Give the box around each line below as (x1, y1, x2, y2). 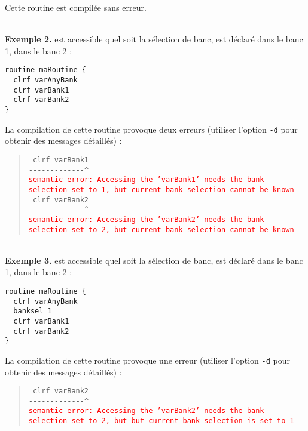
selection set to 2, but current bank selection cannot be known (28, 225, 294, 234)
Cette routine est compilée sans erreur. (5, 1, 147, 13)
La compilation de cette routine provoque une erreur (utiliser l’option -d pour (5, 353, 290, 366)
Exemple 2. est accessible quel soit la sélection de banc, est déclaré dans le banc (5, 33, 303, 45)
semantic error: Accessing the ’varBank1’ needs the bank (28, 176, 264, 184)
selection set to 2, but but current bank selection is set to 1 (28, 417, 294, 426)
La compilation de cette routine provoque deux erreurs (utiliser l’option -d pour (5, 122, 298, 135)
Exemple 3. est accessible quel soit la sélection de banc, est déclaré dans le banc (5, 254, 303, 266)
